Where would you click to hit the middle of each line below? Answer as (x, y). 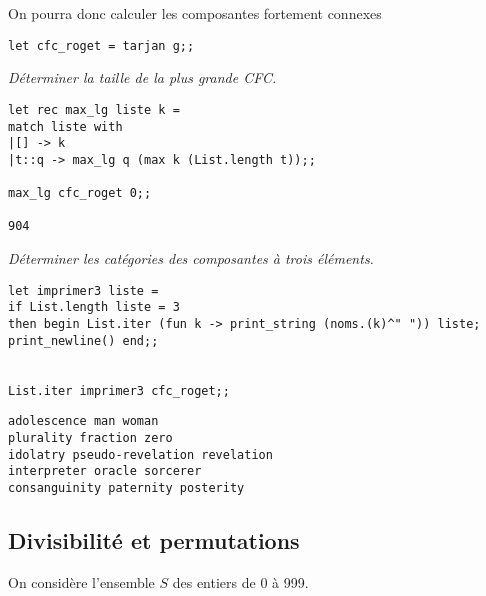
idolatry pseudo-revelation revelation (140, 454)
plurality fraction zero (90, 437)
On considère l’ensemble (81, 581)
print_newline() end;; (83, 340)
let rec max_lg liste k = (94, 109)
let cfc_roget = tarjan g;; (101, 45)
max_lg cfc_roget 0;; (80, 193)
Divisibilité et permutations (154, 539)
